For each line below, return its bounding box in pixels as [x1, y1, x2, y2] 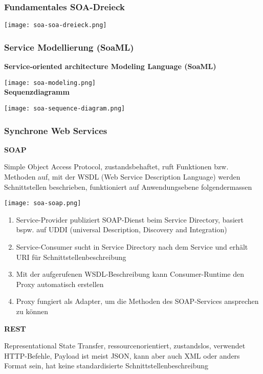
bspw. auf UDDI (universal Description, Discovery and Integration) [16, 224, 227, 235]
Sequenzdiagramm [4, 86, 70, 97]
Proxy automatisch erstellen [16, 278, 104, 289]
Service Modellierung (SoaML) [4, 40, 134, 53]
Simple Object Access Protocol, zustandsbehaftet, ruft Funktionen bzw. [4, 161, 229, 172]
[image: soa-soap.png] [4, 200, 81, 207]
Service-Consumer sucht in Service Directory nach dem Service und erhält [16, 241, 248, 252]
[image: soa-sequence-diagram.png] [4, 104, 125, 112]
